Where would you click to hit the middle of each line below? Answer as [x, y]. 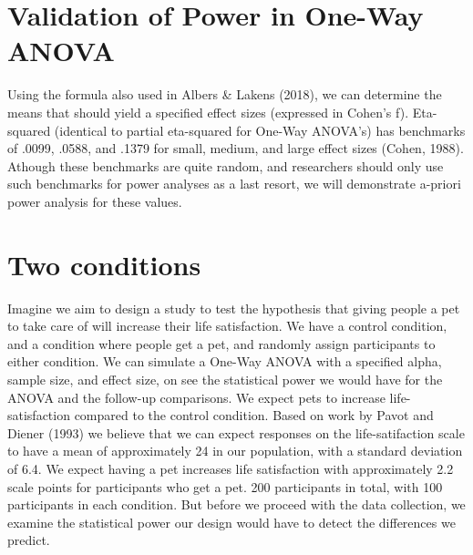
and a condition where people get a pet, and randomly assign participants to [221, 343]
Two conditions [104, 264]
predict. [29, 540]
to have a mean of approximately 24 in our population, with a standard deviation [235, 451]
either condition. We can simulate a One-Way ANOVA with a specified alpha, [225, 361]
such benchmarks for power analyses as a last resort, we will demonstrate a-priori [234, 184]
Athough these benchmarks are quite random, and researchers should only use [226, 165]
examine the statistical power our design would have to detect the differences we [231, 522]
